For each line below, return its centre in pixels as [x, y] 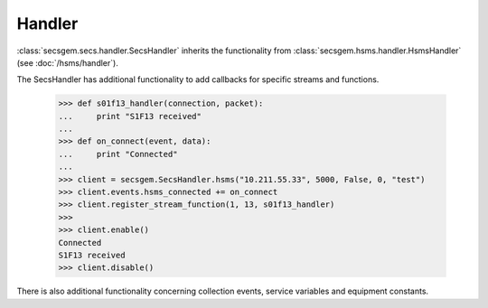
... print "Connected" [118, 154]
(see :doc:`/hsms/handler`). [68, 62]
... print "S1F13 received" [130, 116]
